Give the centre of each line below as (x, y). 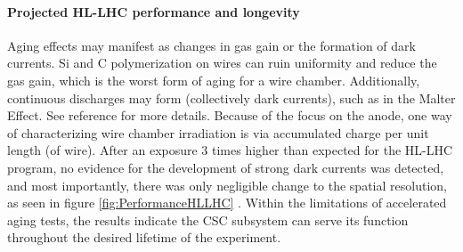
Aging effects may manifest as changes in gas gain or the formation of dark (211, 45)
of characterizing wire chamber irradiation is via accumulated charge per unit (218, 132)
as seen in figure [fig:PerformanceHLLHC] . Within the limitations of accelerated (227, 203)
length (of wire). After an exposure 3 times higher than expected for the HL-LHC (230, 150)
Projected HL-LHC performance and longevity (154, 11)
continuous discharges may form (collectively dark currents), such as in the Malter (231, 98)
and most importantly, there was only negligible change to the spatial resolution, (227, 185)
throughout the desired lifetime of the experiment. (144, 237)
